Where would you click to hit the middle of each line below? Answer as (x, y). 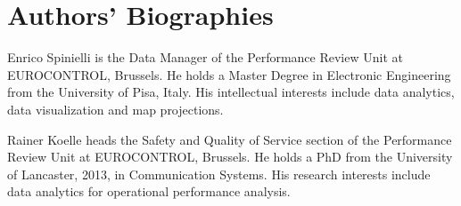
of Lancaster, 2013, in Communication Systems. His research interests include (219, 174)
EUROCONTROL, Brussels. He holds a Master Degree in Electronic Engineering (229, 74)
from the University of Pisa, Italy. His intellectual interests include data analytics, (231, 92)
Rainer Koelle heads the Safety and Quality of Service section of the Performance (230, 139)
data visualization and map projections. (115, 109)
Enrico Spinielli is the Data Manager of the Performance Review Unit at (205, 57)
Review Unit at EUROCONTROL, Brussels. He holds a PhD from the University (230, 157)
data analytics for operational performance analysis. (149, 191)
